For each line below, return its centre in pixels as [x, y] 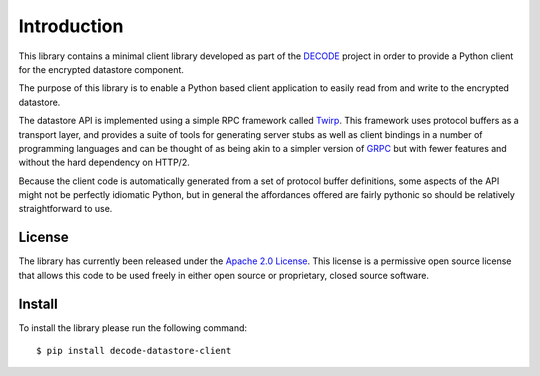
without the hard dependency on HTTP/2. [104, 162]
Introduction [71, 26]
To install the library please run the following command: [133, 327]
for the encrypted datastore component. [101, 69]
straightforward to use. [65, 209]
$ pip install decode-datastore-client [134, 351]
